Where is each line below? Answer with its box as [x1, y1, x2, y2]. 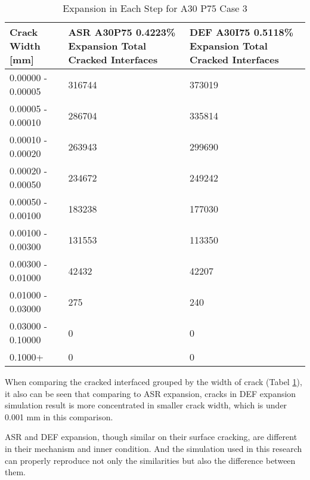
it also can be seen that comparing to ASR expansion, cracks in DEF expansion [5, 387, 296, 399]
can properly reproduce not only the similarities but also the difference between [5, 454, 296, 466]
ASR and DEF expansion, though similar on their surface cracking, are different [5, 430, 297, 443]
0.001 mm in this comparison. [5, 410, 113, 423]
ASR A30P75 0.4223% [68, 25, 176, 39]
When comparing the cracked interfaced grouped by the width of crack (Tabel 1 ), [5, 376, 302, 387]
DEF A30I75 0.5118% [189, 25, 294, 39]
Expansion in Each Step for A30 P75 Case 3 [63, 1, 247, 15]
